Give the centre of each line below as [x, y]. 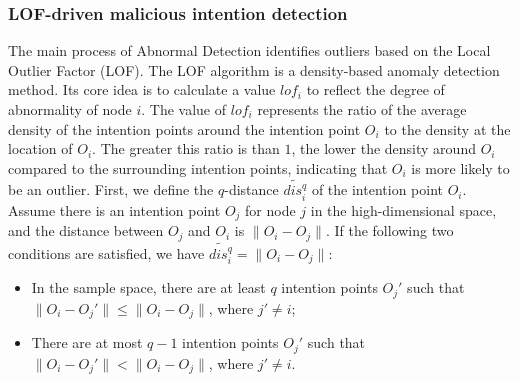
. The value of [184, 109]
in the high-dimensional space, [403, 209]
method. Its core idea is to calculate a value [142, 89]
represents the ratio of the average [362, 109]
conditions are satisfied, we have [106, 252]
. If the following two [389, 230]
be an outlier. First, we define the [111, 189]
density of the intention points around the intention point [184, 128]
